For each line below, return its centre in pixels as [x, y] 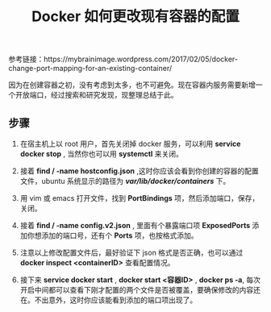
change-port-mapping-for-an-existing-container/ [90, 69]
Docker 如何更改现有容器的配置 [135, 17]
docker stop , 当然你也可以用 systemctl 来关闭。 [102, 154]
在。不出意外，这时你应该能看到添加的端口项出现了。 [108, 300]
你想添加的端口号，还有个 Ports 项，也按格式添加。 [113, 235]
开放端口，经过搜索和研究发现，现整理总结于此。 [96, 95]
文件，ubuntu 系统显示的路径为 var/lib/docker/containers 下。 [125, 181]
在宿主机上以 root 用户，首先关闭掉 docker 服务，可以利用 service [130, 144]
